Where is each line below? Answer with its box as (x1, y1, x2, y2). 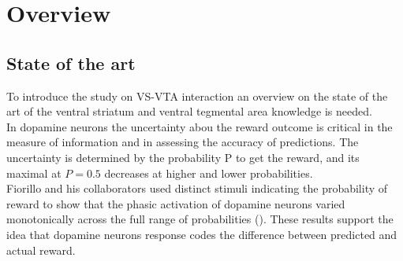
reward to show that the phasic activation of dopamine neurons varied (6, 195, 345, 211)
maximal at (6, 164, 62, 181)
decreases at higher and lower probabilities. (104, 164, 313, 181)
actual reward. (6, 241, 76, 258)
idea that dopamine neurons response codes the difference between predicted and (6, 226, 397, 242)
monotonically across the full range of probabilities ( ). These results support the (6, 211, 394, 227)
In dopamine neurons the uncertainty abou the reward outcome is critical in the (6, 118, 393, 134)
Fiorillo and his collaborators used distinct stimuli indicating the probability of (6, 180, 388, 197)
